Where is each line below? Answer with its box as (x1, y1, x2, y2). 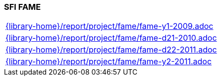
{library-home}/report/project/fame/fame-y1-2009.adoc (5, 21, 214, 31)
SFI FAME (4, 2, 41, 12)
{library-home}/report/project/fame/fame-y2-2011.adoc (5, 56, 212, 67)
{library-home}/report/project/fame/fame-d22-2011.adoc (5, 45, 217, 55)
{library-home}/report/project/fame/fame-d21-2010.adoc (5, 33, 217, 43)
